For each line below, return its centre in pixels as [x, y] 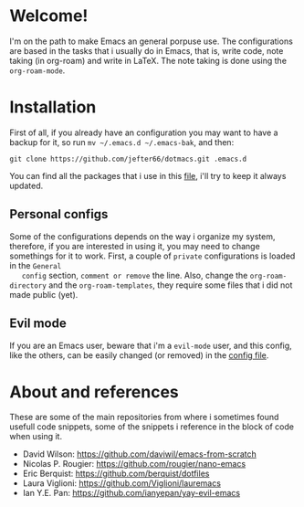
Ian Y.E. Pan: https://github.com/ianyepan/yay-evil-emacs [131, 493]
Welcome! [49, 16]
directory [28, 285]
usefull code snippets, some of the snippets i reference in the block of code [152, 427]
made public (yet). [44, 294]
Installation [53, 107]
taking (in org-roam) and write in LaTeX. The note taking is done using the [148, 60]
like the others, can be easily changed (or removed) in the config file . [139, 355]
